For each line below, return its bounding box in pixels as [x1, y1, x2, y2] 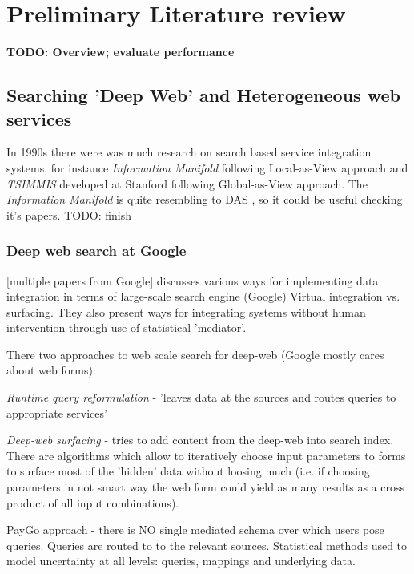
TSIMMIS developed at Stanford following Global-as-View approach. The [6, 175, 368, 192]
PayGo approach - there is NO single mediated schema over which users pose [6, 521, 384, 538]
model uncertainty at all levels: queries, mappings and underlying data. [6, 552, 356, 569]
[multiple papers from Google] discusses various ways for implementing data [6, 272, 379, 289]
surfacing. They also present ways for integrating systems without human [6, 303, 366, 320]
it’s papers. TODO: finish [6, 206, 132, 223]
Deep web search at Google [6, 241, 187, 261]
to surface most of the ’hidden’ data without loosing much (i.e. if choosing [6, 463, 370, 479]
